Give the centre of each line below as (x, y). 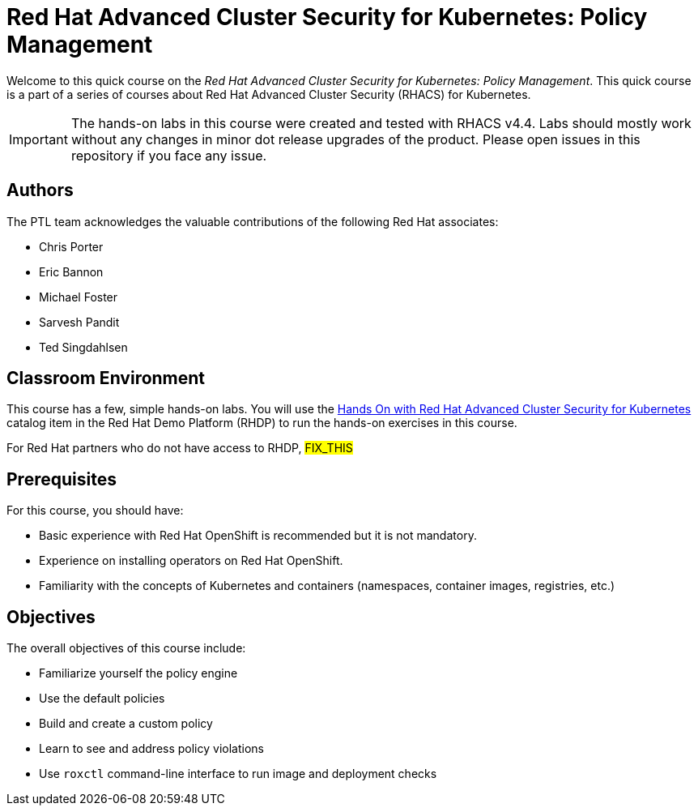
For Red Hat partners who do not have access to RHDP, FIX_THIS (180, 448)
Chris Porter (71, 246)
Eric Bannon (71, 271)
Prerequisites (62, 479)
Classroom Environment (106, 378)
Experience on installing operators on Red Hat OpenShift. (191, 561)
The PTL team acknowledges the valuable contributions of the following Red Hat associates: (253, 221)
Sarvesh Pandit (79, 322)
